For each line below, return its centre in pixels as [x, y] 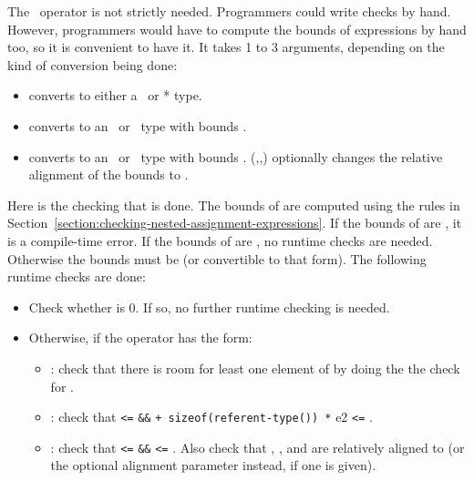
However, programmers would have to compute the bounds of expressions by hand [237, 29]
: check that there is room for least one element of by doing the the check [255, 368]
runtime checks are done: [77, 276]
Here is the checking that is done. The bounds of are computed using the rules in [234, 205]
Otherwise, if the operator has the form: [140, 338]
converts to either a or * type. [115, 95]
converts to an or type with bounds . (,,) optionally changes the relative [236, 156]
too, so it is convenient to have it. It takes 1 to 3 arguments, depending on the [226, 47]
